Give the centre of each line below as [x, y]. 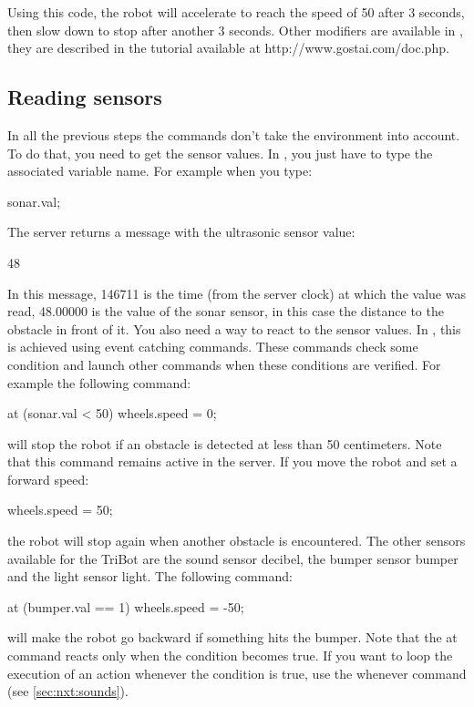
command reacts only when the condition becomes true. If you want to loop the [230, 656]
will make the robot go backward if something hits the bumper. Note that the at [232, 637]
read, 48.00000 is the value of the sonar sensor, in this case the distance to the [226, 311]
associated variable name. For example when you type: [160, 171]
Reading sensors [85, 97]
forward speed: [48, 479]
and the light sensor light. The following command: [150, 576]
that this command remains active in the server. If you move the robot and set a [232, 461]
